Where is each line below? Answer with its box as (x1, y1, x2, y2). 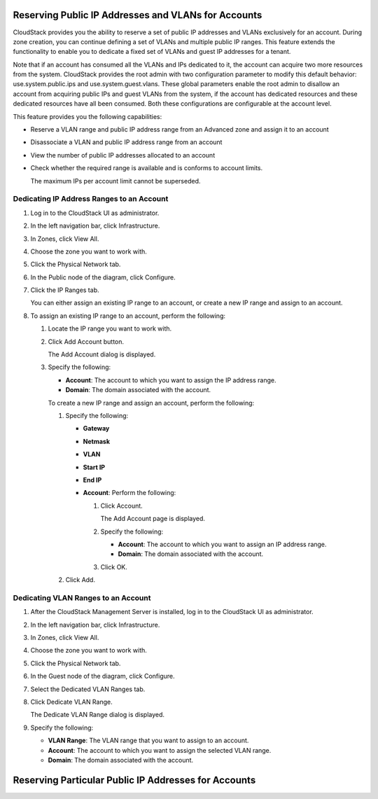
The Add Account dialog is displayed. (48, 350, 156, 359)
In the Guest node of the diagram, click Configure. (30, 672, 175, 681)
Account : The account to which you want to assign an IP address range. (118, 540, 327, 548)
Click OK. (100, 562, 127, 571)
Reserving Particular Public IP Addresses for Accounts (13, 774, 256, 786)
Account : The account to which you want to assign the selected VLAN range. (48, 746, 272, 754)
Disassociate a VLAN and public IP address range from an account (30, 138, 223, 146)
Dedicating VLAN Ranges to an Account (13, 592, 151, 602)
